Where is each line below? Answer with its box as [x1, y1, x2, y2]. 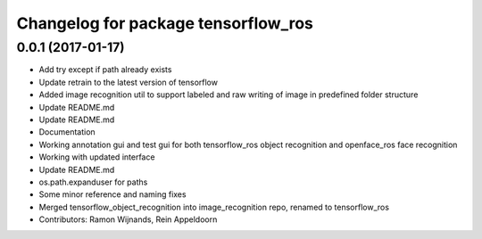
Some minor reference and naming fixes [38, 189, 187, 200]
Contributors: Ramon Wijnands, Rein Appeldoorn [38, 214, 218, 225]
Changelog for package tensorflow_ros [16, 13, 314, 33]
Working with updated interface [38, 152, 155, 162]
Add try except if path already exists [38, 64, 172, 75]
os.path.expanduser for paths [38, 177, 148, 187]
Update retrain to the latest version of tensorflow [38, 77, 219, 87]
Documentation [38, 127, 96, 137]
